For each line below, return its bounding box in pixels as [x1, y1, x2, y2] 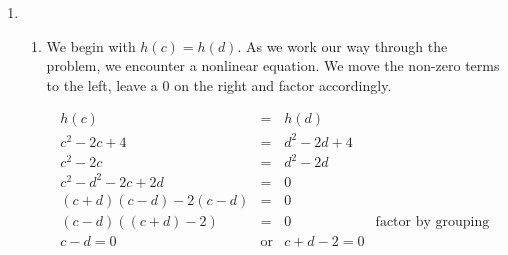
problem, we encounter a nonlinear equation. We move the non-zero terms [46, 55, 500, 76]
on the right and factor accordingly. [174, 74, 392, 95]
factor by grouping [375, 215, 490, 230]
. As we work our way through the [237, 35, 448, 56]
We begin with [46, 35, 136, 56]
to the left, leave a [46, 74, 158, 95]
